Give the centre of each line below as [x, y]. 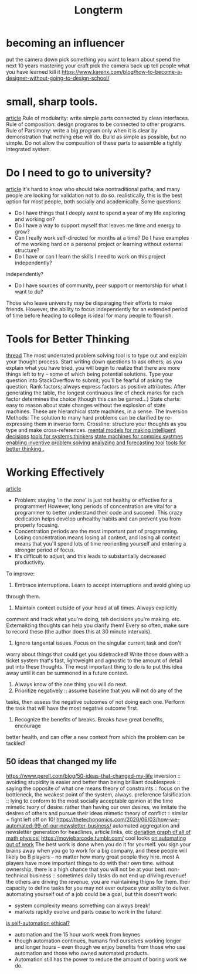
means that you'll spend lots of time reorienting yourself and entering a [100, 543]
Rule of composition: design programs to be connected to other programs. [96, 124]
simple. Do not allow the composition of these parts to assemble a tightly [94, 143]
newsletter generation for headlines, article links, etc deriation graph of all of [98, 832]
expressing [20, 424]
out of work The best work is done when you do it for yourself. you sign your [98, 844]
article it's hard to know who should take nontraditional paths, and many [93, 189]
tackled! [16, 743]
